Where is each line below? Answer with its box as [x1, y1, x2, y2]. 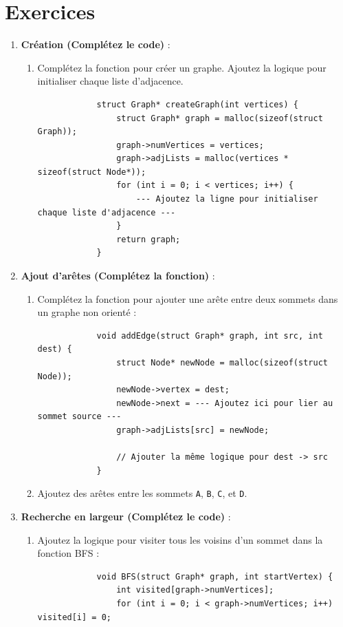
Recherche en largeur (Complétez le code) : [21, 509, 231, 523]
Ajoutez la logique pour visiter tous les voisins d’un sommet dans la [37, 532, 323, 546]
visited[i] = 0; [37, 612, 111, 622]
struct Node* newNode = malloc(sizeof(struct [116, 358, 328, 368]
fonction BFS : [37, 546, 100, 560]
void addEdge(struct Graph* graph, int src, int [96, 330, 323, 341]
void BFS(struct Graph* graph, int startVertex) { [96, 571, 333, 582]
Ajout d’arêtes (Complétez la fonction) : [21, 268, 215, 283]
